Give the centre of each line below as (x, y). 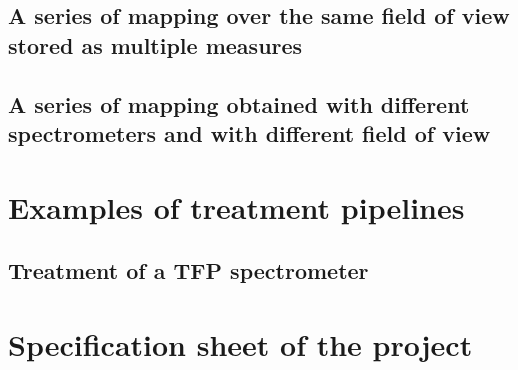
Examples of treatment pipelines (236, 206)
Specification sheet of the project (240, 343)
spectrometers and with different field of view (249, 132)
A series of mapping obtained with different (239, 103)
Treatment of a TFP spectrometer (188, 270)
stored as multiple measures (155, 44)
